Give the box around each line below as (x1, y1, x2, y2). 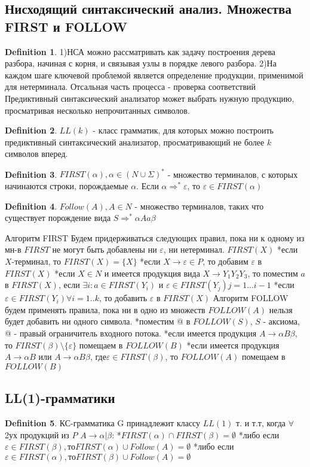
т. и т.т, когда (236, 416, 286, 429)
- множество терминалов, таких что (134, 199, 264, 212)
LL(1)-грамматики (5, 389, 115, 407)
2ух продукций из (5, 428, 69, 441)
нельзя (269, 303, 293, 316)
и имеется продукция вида (104, 266, 200, 279)
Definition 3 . (5, 168, 57, 180)
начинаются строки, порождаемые (5, 180, 128, 192)
